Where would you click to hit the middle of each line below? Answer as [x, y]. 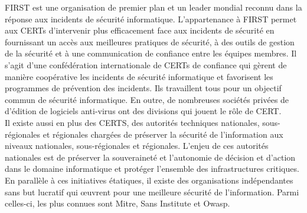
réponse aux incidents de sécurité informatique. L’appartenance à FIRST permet [151, 19]
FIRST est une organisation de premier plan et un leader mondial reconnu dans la [153, 7]
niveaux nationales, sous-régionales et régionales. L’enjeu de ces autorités [137, 146]
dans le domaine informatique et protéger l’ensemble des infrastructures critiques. [152, 169]
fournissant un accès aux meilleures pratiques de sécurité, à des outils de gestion [150, 41]
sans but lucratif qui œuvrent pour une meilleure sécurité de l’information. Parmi [152, 192]
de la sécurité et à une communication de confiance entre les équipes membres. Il [151, 53]
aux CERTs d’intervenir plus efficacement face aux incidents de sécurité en [140, 30]
